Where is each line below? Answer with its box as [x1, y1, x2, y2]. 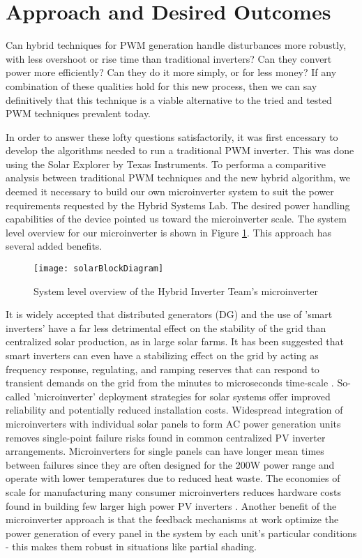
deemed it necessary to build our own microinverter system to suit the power [6, 184, 334, 199]
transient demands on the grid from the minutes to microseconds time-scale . [6, 375, 334, 390]
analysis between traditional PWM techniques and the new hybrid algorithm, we [6, 170, 351, 185]
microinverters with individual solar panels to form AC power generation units [6, 416, 341, 431]
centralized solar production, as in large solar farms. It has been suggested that [6, 334, 344, 349]
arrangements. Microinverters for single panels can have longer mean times [6, 444, 324, 458]
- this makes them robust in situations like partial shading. [6, 539, 257, 554]
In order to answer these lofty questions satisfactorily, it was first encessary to [6, 129, 338, 144]
